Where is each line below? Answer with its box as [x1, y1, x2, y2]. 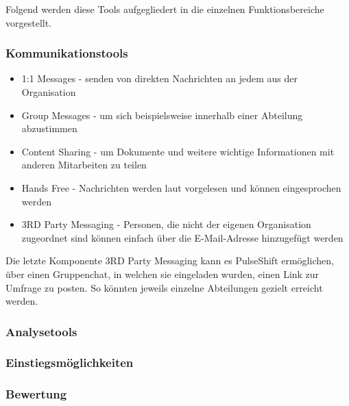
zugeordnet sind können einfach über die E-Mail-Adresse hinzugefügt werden [21, 230, 344, 244]
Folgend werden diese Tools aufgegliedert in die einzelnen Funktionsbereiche [5, 2, 324, 16]
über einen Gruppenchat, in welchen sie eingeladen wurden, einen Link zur [5, 266, 320, 281]
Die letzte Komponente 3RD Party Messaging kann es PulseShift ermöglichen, [5, 253, 334, 268]
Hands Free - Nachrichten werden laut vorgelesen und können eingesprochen [21, 180, 341, 194]
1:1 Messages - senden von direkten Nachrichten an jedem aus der [21, 71, 298, 86]
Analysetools [5, 322, 77, 340]
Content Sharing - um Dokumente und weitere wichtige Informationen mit [21, 144, 335, 158]
